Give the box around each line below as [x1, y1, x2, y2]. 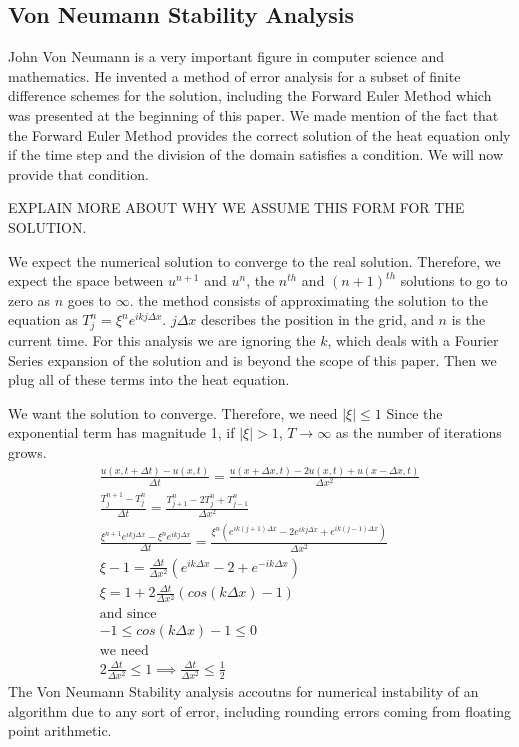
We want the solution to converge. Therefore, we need [8, 402, 338, 423]
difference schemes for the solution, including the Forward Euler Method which [8, 85, 492, 106]
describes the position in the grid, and [201, 309, 434, 330]
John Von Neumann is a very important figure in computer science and [8, 46, 445, 67]
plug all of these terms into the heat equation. [8, 369, 290, 390]
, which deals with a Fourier [327, 330, 499, 351]
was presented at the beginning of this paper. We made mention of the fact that [8, 104, 499, 125]
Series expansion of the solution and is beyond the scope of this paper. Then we [8, 349, 497, 370]
